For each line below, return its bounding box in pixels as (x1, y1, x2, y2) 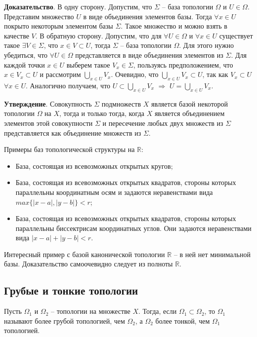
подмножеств (101, 98, 141, 109)
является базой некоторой (151, 98, 228, 109)
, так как (202, 69, 228, 79)
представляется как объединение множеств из (4, 127, 141, 138)
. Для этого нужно (179, 40, 234, 50)
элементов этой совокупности (4, 117, 93, 128)
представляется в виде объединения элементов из (75, 49, 223, 60)
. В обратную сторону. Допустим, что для (35, 30, 162, 40)
